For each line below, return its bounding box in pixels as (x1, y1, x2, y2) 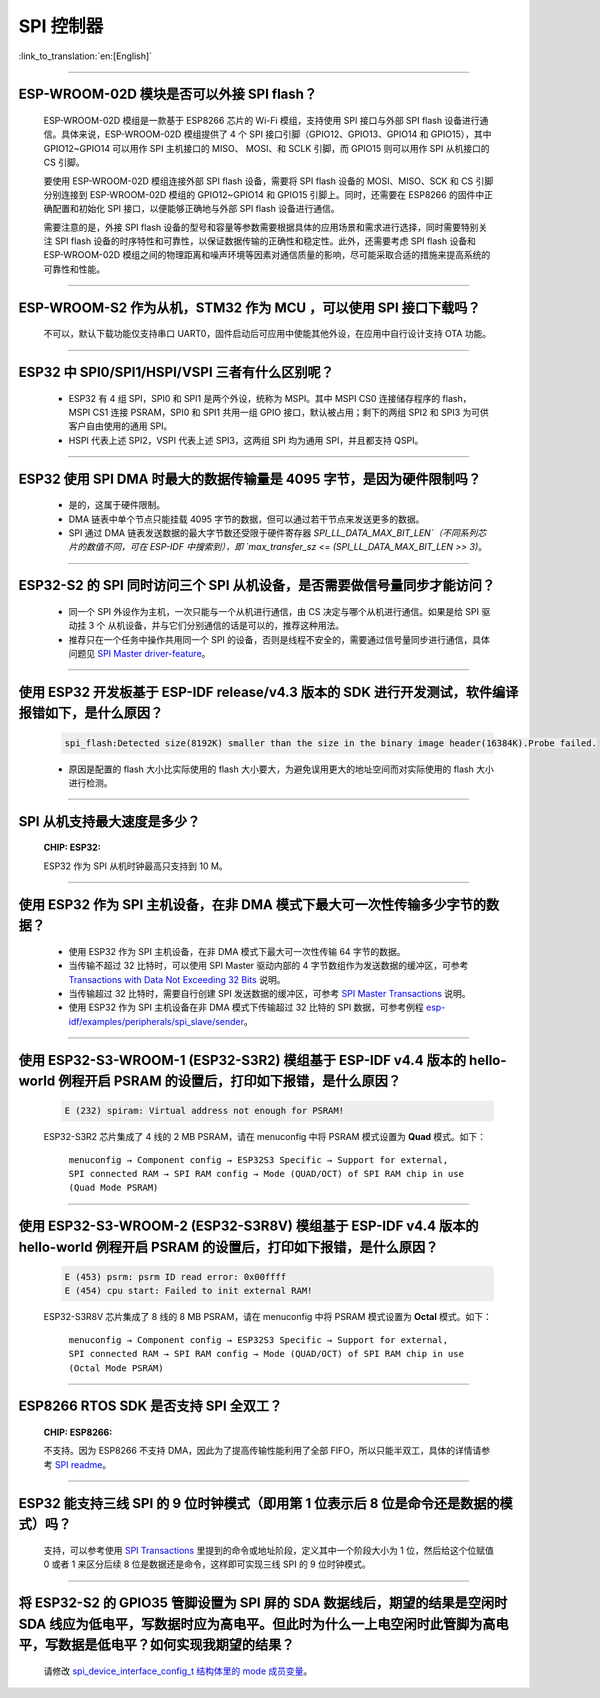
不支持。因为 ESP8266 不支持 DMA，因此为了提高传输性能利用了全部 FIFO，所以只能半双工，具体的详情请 (43, 1445, 482, 1457)
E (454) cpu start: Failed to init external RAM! (64, 1285, 313, 1297)
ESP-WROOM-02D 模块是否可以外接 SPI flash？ (18, 86, 318, 103)
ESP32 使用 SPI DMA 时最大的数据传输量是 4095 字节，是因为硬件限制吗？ (18, 470, 482, 487)
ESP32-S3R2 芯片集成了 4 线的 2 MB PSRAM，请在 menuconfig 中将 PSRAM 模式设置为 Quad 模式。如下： (43, 1131, 487, 1143)
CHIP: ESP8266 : (43, 1426, 113, 1439)
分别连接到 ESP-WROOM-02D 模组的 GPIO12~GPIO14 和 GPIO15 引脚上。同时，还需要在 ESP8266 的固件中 (43, 188, 485, 200)
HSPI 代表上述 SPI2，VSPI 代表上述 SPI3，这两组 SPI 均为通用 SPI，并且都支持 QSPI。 (68, 434, 424, 446)
